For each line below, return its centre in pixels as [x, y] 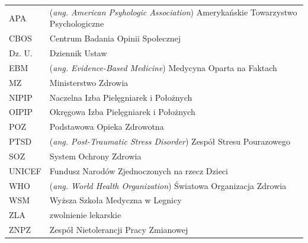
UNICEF [25, 170]
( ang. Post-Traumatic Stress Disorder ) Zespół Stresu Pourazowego [170, 141]
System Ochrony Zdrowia [95, 156]
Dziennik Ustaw [78, 53]
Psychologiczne [77, 23]
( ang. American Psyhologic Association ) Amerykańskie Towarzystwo [173, 12]
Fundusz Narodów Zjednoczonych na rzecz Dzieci [139, 170]
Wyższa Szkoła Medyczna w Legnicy [115, 200]
